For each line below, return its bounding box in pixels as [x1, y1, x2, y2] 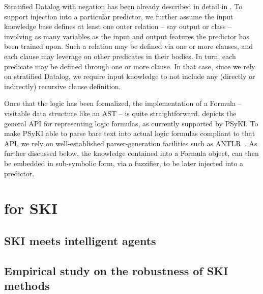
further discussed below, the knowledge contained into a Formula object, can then [4, 148, 259, 158]
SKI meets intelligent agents [4, 232, 156, 248]
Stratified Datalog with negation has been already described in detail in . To [4, 1, 243, 11]
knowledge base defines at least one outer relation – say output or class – [4, 21, 231, 32]
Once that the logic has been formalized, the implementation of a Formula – [4, 98, 242, 109]
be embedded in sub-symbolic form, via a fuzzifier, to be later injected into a [4, 157, 244, 168]
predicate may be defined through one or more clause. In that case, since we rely [4, 61, 255, 71]
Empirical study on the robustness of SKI [4, 262, 228, 278]
